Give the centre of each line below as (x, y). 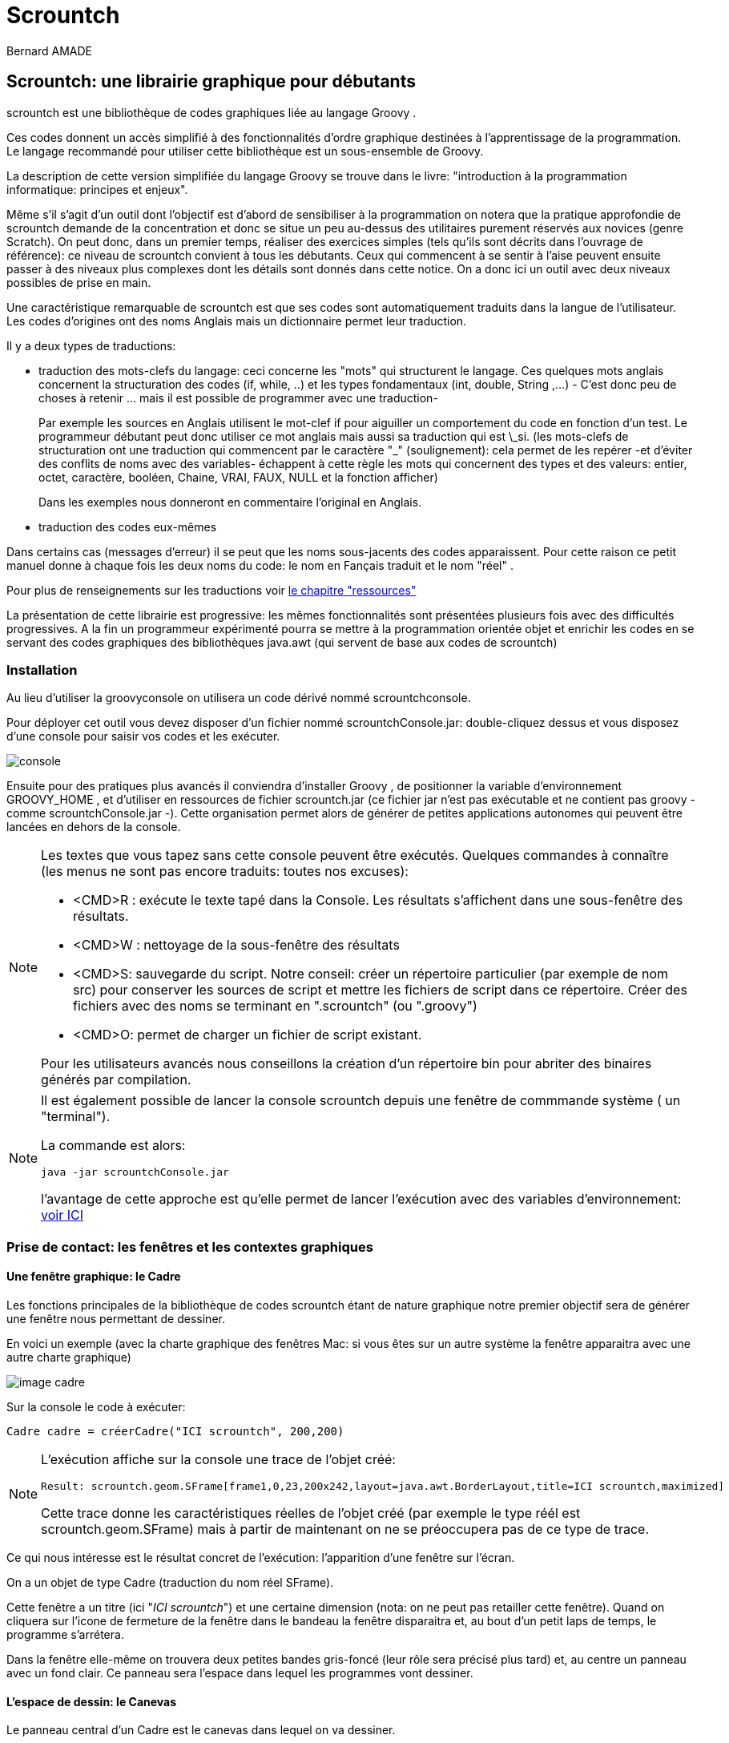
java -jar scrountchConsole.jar (135, 1172)
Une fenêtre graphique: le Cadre (94, 1277)
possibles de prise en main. (79, 282)
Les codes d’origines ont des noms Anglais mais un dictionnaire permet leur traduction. (237, 321)
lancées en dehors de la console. (94, 827)
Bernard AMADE (49, 50)
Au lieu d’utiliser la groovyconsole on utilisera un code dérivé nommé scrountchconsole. (239, 698)
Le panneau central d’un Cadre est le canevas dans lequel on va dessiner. (201, 1730)
